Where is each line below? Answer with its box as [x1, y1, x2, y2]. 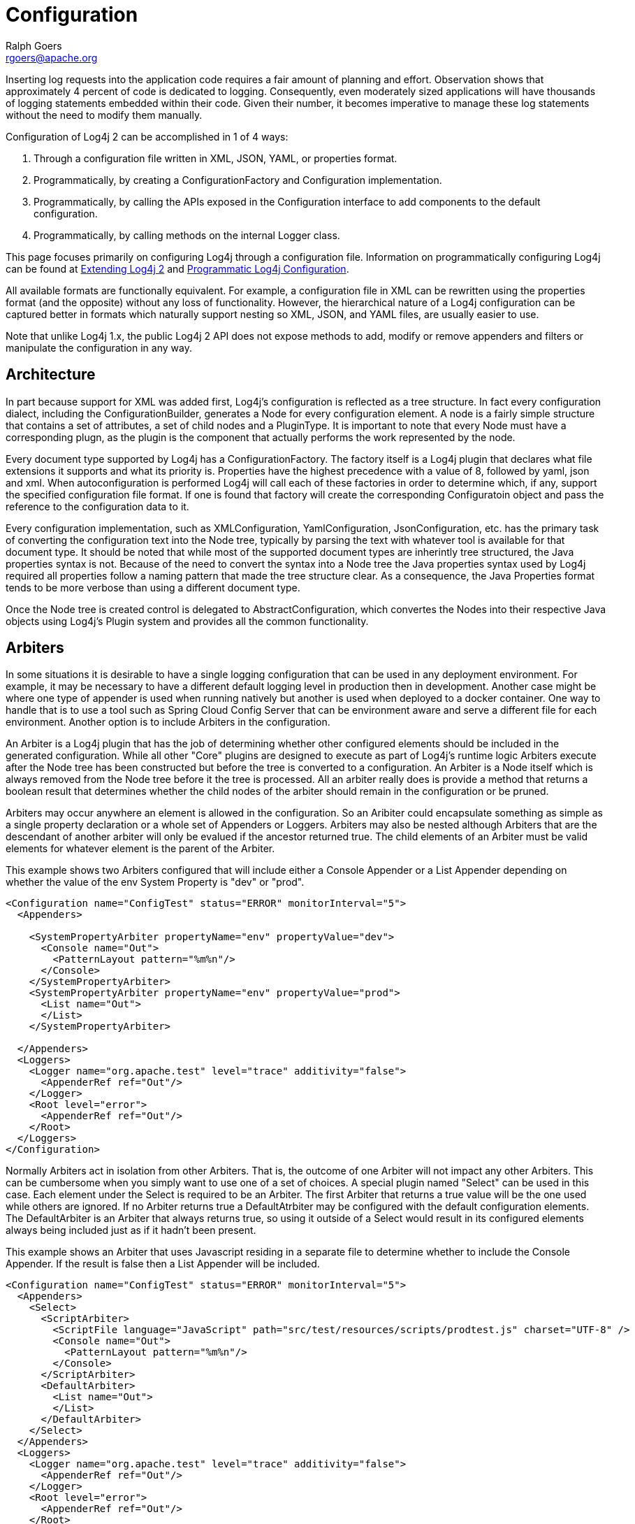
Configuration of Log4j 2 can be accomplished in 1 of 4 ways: [6, 130, 289, 143]
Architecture [6, 366, 96, 384]
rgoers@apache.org [6, 51, 98, 64]
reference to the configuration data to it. [6, 500, 189, 512]
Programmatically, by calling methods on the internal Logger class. [34, 229, 340, 241]
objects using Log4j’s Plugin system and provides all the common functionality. [6, 614, 369, 627]
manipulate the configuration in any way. [6, 341, 192, 354]
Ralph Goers [6, 39, 62, 52]
